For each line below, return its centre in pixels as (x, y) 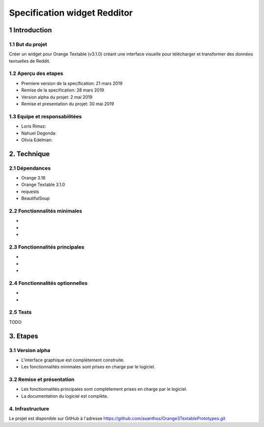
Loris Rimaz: (34, 126)
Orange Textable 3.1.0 (43, 185)
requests (30, 191)
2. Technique (29, 154)
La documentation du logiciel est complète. (65, 396)
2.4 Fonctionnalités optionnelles (48, 283)
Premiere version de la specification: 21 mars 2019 (72, 83)
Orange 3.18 (33, 178)
